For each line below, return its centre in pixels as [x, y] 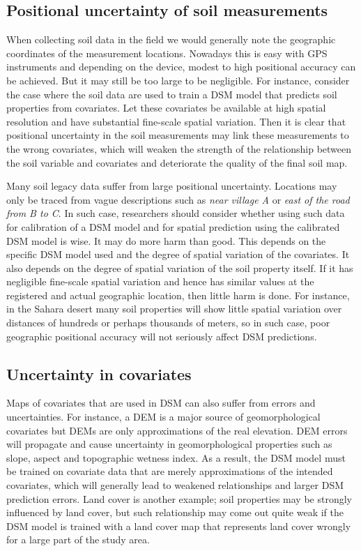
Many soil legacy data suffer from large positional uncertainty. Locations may [172, 186]
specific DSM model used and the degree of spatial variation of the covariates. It [178, 254]
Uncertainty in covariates [99, 373]
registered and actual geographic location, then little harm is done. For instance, [178, 295]
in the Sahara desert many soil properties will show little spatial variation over [174, 309]
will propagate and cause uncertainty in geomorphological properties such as [169, 444]
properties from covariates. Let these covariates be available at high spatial [166, 108]
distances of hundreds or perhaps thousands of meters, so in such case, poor [168, 323]
